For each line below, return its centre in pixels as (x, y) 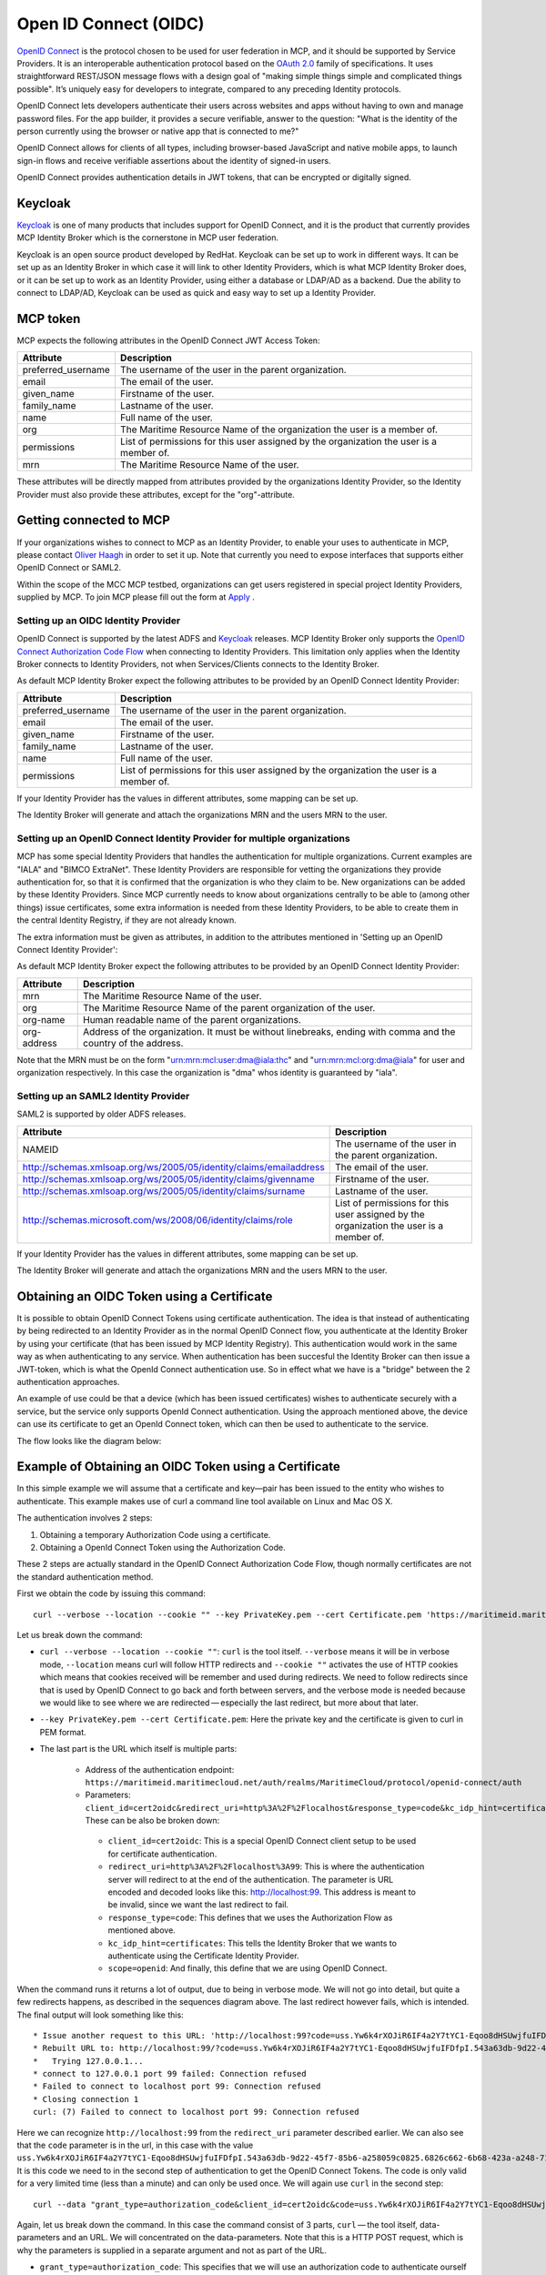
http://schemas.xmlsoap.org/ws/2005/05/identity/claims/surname (164, 1190)
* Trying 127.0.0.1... (88, 2061)
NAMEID (40, 1149)
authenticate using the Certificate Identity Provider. (203, 1956)
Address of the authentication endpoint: (160, 1769)
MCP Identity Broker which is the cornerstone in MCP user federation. (148, 238)
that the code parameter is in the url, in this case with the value (135, 2145)
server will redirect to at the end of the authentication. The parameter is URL (251, 1879)
